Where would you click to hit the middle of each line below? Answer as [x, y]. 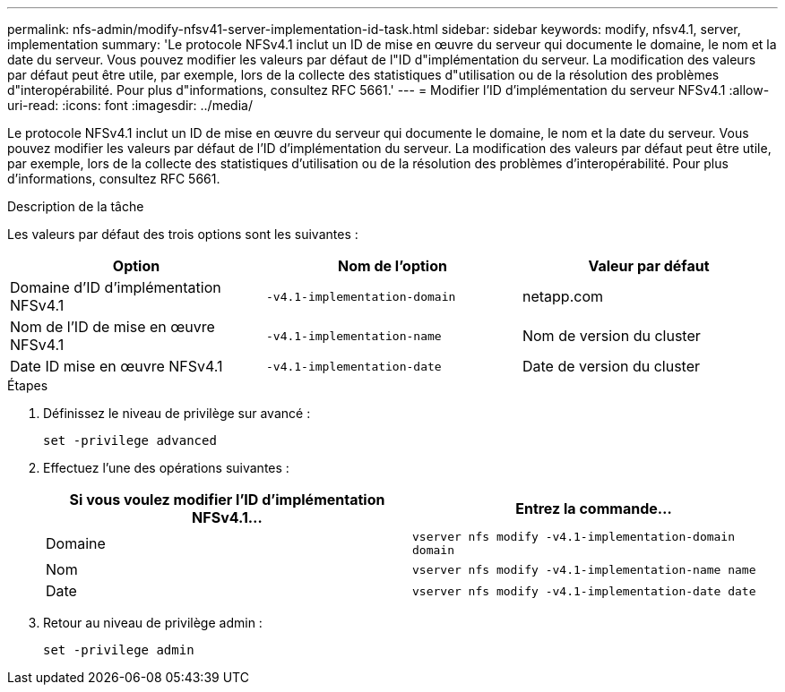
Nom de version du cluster [611, 336]
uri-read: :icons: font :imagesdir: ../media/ [130, 105]
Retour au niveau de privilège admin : [153, 623]
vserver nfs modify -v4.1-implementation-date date [584, 591]
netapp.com [562, 296]
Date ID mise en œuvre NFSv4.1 [116, 366]
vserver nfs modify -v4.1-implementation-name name [584, 569]
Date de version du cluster [611, 366]
